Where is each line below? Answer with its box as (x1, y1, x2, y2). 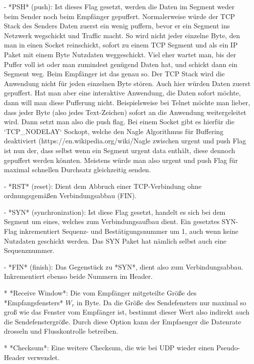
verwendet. (27, 352, 60, 362)
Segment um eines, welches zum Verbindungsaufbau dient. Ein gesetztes (4, 216, 220, 227)
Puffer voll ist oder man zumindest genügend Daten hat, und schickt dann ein (4, 59, 238, 69)
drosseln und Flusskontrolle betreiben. (4, 326, 118, 336)
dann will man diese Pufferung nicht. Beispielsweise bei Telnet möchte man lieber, (4, 97, 250, 107)
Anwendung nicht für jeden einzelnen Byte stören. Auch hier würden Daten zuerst (4, 78, 251, 88)
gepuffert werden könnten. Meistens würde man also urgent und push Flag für (4, 155, 238, 165)
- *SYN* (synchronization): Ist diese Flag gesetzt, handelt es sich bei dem (4, 206, 226, 217)
